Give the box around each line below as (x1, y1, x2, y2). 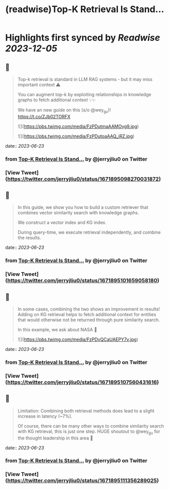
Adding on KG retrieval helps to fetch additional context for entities (17, 312, 156, 318)
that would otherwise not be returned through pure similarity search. (17, 317, 160, 323)
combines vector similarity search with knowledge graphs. (17, 210, 139, 216)
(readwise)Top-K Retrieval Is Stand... (5, 4, 164, 15)
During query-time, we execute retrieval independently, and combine (17, 229, 161, 236)
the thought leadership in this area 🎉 (17, 435, 93, 441)
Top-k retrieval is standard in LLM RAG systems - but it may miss (17, 76, 153, 82)
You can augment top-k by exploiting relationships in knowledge (17, 92, 151, 97)
